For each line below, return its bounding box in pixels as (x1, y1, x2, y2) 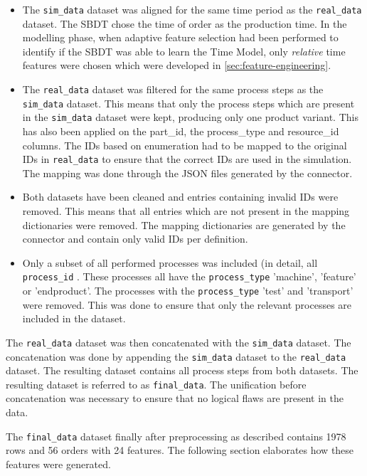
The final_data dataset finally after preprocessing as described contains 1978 (6, 428, 346, 443)
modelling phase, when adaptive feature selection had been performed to (22, 30, 339, 45)
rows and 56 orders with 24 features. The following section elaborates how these (6, 443, 354, 458)
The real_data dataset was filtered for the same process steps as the (22, 82, 324, 97)
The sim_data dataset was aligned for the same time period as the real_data (22, 2, 362, 16)
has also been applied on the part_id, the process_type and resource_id (22, 124, 339, 138)
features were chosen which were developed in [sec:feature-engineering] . (22, 58, 331, 73)
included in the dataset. (22, 311, 126, 326)
